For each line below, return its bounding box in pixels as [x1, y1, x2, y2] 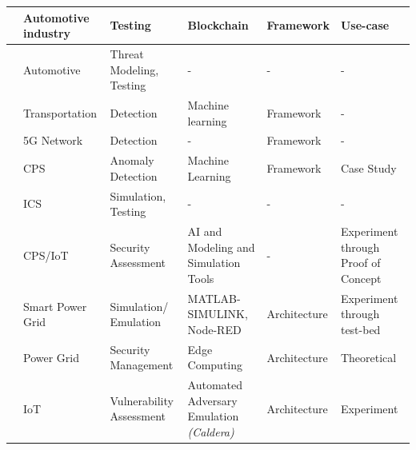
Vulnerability [110, 392, 174, 408]
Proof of [340, 254, 381, 271]
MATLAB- [187, 289, 241, 306]
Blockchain [187, 17, 249, 34]
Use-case [340, 17, 390, 34]
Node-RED [187, 321, 242, 337]
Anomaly [110, 152, 154, 169]
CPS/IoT [23, 246, 69, 263]
